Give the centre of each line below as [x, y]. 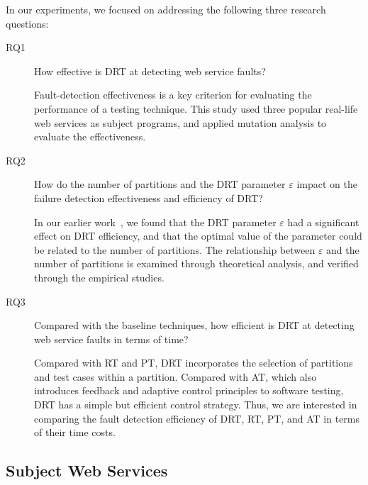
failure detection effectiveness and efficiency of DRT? [149, 197]
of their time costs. [75, 432]
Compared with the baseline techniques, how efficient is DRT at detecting [194, 325]
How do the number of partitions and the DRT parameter [160, 184]
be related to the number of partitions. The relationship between [175, 249]
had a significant [323, 222]
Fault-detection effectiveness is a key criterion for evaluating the [173, 95]
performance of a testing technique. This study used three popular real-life [196, 108]
